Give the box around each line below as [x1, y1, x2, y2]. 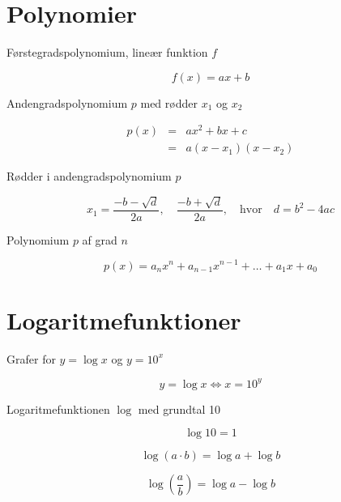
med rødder [140, 94, 198, 111]
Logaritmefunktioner [6, 303, 241, 336]
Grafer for [6, 350, 56, 367]
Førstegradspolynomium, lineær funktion [6, 44, 208, 61]
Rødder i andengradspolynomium [6, 168, 172, 185]
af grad [82, 231, 117, 248]
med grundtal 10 [138, 400, 220, 417]
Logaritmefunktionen [6, 400, 110, 417]
